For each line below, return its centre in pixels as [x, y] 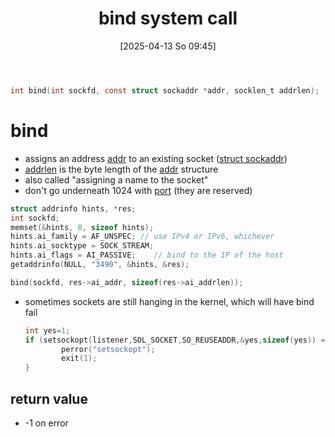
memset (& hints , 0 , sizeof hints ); [82, 227]
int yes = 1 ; [47, 330]
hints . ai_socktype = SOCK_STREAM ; [82, 246]
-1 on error [46, 423]
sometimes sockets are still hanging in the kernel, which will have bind [169, 301]
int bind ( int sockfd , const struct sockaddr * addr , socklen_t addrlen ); [165, 90]
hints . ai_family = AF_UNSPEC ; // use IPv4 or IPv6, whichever [142, 237]
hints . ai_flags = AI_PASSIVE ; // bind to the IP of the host [147, 255]
